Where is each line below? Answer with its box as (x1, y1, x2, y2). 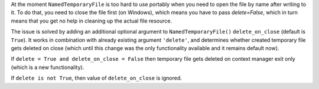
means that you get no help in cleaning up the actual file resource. (11, 17, 172, 24)
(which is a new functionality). (11, 64, 84, 71)
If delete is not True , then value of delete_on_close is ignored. (11, 74, 183, 82)
